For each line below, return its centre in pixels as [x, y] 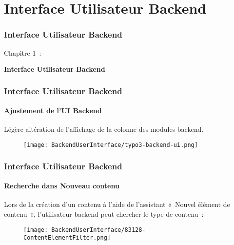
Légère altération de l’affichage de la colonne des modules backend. [104, 129]
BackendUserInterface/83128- [98, 230]
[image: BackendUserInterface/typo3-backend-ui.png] [111, 145]
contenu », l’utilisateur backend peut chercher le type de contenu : [104, 214]
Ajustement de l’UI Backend [53, 111]
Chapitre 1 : [23, 52]
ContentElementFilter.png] [67, 238]
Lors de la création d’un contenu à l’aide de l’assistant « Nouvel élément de [117, 204]
